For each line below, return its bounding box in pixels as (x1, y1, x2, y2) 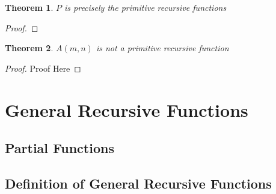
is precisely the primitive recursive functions (64, 1, 227, 13)
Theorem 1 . (5, 1, 54, 13)
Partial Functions (5, 139, 114, 157)
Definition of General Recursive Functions (5, 174, 272, 192)
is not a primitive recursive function (96, 42, 229, 54)
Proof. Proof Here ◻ (5, 61, 81, 74)
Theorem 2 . (5, 42, 54, 54)
